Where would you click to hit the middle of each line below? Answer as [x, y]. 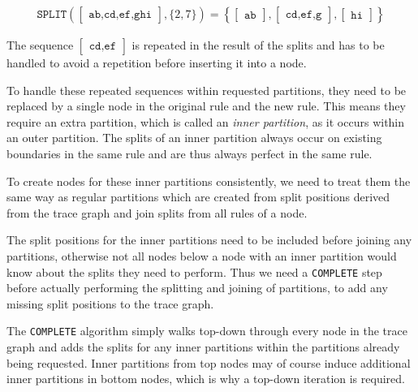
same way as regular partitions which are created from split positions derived [198, 197]
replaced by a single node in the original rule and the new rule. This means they [206, 106]
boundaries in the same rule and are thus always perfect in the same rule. [190, 153]
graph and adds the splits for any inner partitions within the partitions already [203, 347]
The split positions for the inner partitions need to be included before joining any [209, 240]
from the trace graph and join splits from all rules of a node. [157, 212]
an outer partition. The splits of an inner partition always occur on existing [194, 138]
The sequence [40, 45]
